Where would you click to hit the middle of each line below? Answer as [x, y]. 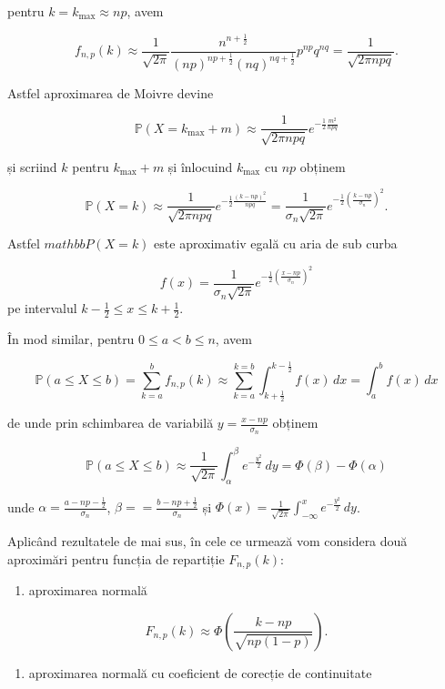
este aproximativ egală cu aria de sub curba [276, 243]
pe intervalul [42, 308]
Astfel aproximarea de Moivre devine [111, 92]
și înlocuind [200, 166]
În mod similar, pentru [71, 338]
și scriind [32, 166]
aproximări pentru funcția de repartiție [116, 558]
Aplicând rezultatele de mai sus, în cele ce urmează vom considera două [207, 540]
